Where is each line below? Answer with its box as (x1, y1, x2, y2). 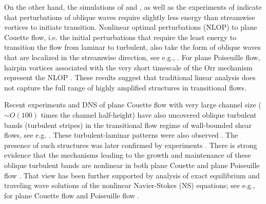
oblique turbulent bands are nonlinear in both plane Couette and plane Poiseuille (4, 159, 260, 170)
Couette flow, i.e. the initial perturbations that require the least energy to (4, 31, 237, 42)
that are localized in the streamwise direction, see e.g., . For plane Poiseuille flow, (4, 51, 260, 62)
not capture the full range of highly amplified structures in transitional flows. (4, 82, 246, 92)
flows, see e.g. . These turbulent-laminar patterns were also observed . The (4, 129, 238, 140)
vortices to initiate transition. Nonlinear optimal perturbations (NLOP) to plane (4, 22, 257, 32)
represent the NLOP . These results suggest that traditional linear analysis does (4, 72, 256, 83)
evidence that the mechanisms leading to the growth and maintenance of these (4, 150, 251, 160)
